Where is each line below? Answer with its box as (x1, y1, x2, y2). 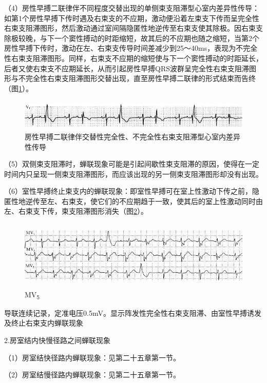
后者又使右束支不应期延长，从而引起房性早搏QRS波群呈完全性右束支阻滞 (4, 63, 249, 73)
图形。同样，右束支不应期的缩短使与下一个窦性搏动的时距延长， (47, 52, 263, 63)
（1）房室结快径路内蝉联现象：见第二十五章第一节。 (4, 352, 180, 362)
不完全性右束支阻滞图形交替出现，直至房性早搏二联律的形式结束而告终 (18, 73, 256, 84)
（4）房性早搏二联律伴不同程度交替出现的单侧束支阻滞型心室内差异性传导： (4, 3, 259, 13)
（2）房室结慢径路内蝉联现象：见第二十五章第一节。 (4, 369, 180, 380)
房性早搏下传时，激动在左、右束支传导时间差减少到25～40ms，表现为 (4, 43, 236, 53)
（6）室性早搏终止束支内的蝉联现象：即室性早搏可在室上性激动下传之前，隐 (4, 186, 259, 196)
